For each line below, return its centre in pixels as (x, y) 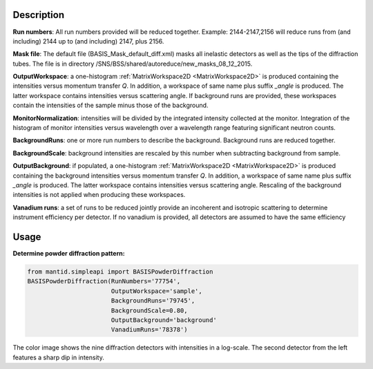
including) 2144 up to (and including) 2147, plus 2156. (88, 41)
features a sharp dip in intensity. (59, 357)
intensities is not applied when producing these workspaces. (99, 195)
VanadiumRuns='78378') (149, 330)
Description (39, 15)
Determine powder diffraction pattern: (69, 254)
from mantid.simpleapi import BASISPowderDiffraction (120, 272)
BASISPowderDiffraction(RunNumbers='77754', (104, 281)
